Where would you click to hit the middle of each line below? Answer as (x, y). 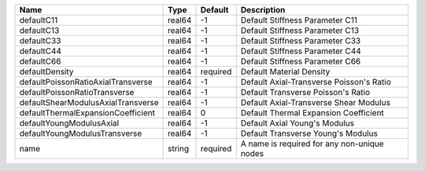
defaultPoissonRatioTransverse (77, 92)
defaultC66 (40, 61)
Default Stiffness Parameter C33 (301, 41)
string (178, 149)
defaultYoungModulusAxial (69, 123)
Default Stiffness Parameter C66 (301, 61)
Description (263, 10)
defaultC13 (39, 30)
